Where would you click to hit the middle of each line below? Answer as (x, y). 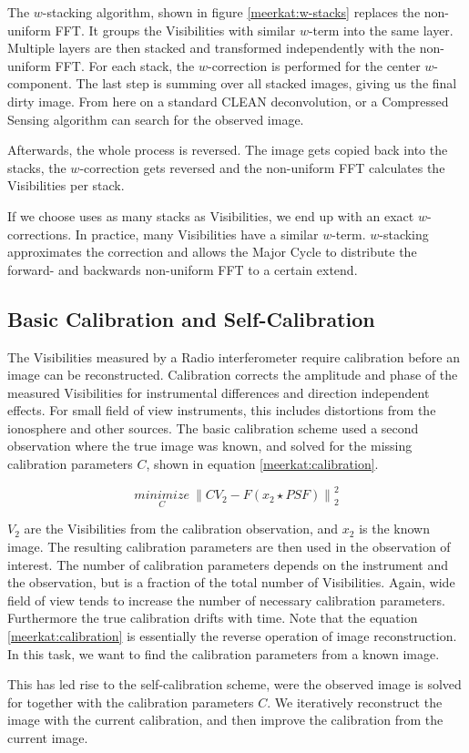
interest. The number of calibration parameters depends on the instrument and (228, 564)
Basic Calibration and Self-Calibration (191, 318)
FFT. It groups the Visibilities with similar (175, 30)
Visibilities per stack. (66, 185)
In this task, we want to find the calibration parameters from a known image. (224, 653)
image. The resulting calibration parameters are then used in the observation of (229, 546)
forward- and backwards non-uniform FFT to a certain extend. (183, 269)
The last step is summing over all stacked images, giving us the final (266, 83)
